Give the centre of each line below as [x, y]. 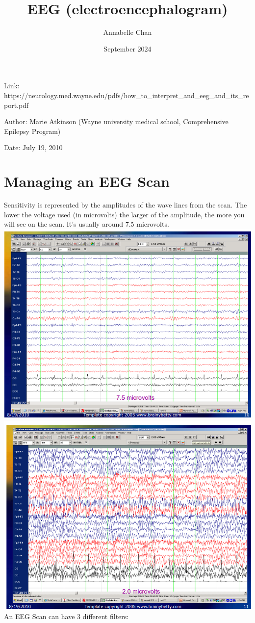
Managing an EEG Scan [87, 181]
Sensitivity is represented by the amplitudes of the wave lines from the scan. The [126, 205]
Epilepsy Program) [32, 131]
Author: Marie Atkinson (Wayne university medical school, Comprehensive [116, 121]
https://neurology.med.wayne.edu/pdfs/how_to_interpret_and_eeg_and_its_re [127, 95]
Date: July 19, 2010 [33, 147]
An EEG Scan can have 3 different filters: [66, 616]
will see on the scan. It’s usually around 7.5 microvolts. [87, 224]
